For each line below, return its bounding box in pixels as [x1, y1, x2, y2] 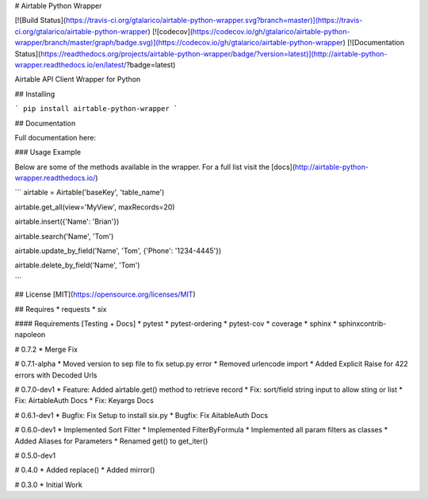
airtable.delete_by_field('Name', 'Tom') [14, 260, 140, 270]
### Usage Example [14, 148, 82, 157]
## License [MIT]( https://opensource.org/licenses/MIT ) [14, 290, 196, 299]
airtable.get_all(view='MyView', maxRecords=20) [14, 202, 175, 212]
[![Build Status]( [14, 16, 67, 25]
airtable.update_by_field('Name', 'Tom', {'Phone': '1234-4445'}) [14, 246, 222, 255]
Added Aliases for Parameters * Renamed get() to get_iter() [14, 436, 208, 446]
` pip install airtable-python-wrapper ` [14, 104, 178, 113]
